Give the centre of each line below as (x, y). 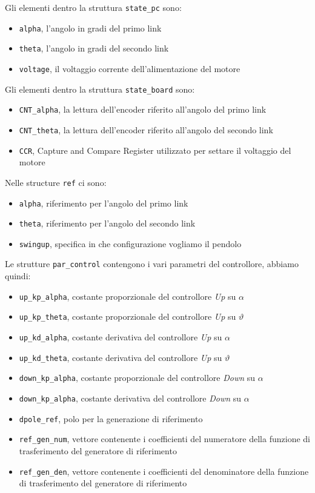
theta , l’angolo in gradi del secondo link (94, 48)
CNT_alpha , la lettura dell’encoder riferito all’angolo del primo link (143, 109)
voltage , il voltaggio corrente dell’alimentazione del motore (130, 68)
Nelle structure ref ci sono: (56, 182)
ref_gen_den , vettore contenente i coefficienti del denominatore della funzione (164, 471)
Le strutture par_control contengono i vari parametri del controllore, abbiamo (152, 264)
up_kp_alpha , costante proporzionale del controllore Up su (128, 296)
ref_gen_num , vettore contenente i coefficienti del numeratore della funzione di (164, 439)
